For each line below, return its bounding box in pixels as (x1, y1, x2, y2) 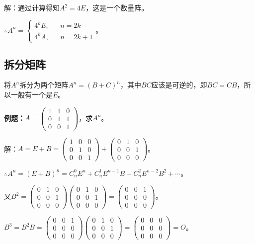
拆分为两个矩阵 (19, 80, 69, 90)
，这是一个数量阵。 (85, 2, 149, 12)
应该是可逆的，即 (151, 80, 207, 90)
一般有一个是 (10, 89, 53, 99)
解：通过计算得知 (4, 2, 60, 12)
